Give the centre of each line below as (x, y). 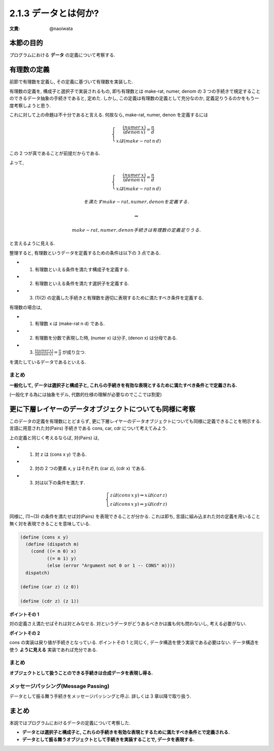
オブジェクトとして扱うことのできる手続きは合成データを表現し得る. (81, 673)
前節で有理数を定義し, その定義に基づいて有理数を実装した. (71, 82)
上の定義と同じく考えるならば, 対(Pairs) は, (54, 437)
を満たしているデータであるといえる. (48, 362)
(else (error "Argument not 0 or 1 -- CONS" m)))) (111, 566)
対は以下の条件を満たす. (60, 483)
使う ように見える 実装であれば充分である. (54, 650)
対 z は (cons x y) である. (61, 454)
